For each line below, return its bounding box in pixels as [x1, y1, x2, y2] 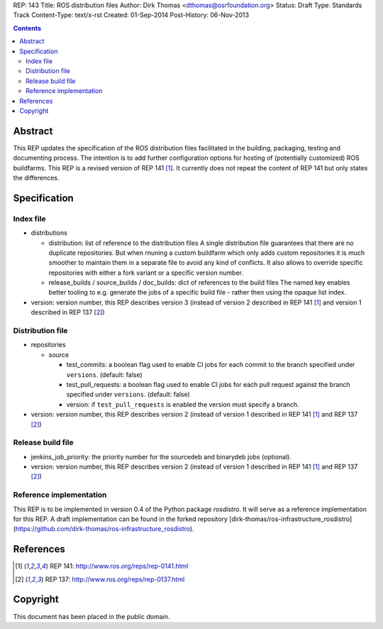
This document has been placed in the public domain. [13, 612, 170, 620]
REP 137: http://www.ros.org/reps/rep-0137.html [45, 575, 185, 584]
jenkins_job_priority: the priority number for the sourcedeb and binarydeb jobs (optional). [30, 452, 292, 461]
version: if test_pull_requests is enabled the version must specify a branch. [66, 400, 299, 408]
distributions [30, 229, 67, 237]
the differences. [13, 173, 60, 182]
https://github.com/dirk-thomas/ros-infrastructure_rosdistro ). [15, 525, 194, 533]
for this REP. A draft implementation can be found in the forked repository [13, 515, 228, 523]
